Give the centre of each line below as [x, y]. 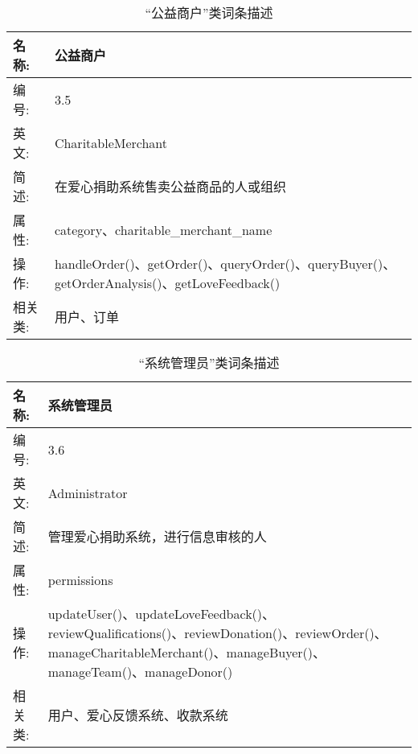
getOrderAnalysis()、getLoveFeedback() [167, 283]
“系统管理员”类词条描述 [209, 363]
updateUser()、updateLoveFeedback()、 [162, 614]
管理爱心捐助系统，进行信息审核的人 [157, 536]
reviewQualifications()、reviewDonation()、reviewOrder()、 [217, 633]
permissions [80, 579]
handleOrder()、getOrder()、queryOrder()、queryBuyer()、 [225, 264]
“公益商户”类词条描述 [209, 12]
